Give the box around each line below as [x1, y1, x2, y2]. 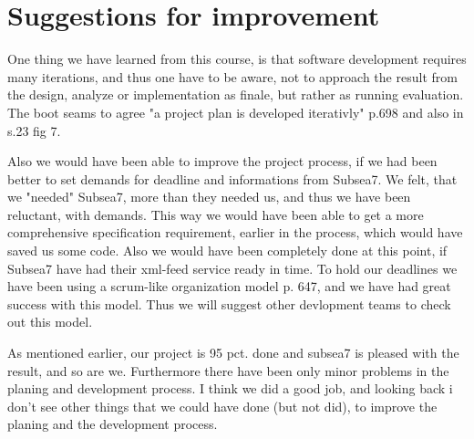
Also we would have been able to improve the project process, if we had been [7, 152, 438, 171]
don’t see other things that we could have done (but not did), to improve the [7, 396, 438, 415]
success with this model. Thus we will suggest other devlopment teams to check [7, 294, 451, 313]
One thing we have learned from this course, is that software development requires [7, 49, 467, 68]
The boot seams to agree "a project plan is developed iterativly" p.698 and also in [7, 102, 464, 121]
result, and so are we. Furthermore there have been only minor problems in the [7, 361, 449, 380]
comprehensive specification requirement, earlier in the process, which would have [7, 223, 463, 242]
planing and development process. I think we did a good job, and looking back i [7, 379, 453, 398]
